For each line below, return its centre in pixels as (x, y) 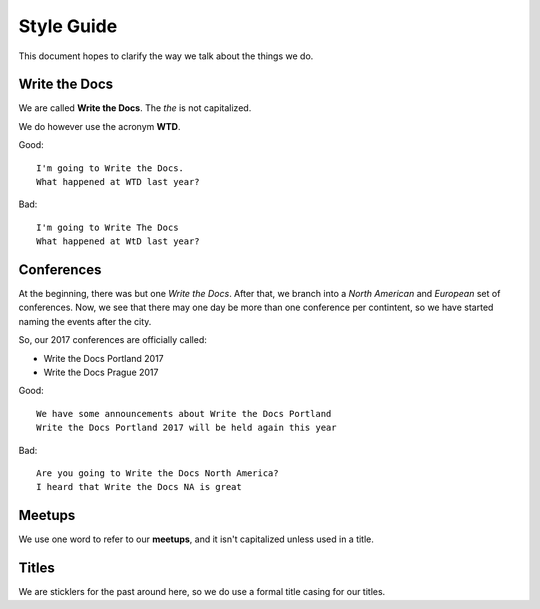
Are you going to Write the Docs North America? (157, 473)
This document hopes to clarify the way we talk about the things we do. (166, 56)
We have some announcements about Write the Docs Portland (184, 413)
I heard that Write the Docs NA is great (139, 487)
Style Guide (68, 26)
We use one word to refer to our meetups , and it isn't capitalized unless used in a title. (196, 539)
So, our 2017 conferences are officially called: (112, 340)
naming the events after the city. (85, 321)
